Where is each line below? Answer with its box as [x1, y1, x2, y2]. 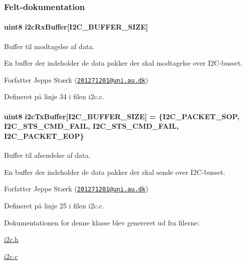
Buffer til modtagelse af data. [4, 41, 94, 51]
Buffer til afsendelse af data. [4, 150, 91, 160]
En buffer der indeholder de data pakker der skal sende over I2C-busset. [4, 166, 225, 177]
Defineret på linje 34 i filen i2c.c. [4, 91, 104, 102]
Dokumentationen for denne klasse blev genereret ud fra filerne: [4, 217, 200, 227]
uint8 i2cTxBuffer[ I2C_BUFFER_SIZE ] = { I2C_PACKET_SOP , [4, 111, 239, 121]
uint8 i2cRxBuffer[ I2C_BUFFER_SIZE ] [4, 22, 148, 32]
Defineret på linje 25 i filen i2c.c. [4, 200, 104, 210]
